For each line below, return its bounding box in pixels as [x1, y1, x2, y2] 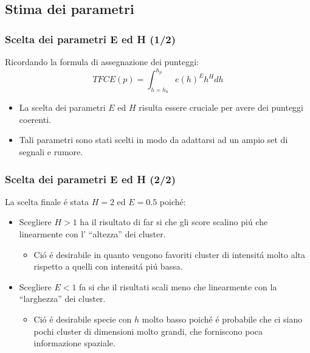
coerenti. [19, 113, 51, 125]
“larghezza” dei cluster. [19, 292, 106, 305]
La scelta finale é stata [5, 195, 89, 208]
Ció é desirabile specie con [33, 313, 132, 326]
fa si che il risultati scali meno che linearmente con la [79, 280, 277, 293]
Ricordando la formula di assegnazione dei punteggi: [5, 55, 199, 68]
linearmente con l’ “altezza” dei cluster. [19, 228, 166, 240]
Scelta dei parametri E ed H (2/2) [5, 171, 176, 186]
